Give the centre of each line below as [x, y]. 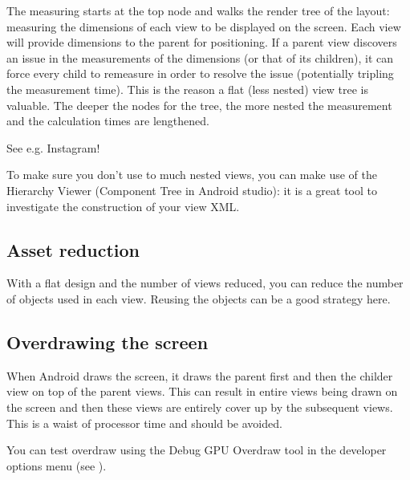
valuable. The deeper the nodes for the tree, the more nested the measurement [199, 105]
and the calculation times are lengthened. [108, 121]
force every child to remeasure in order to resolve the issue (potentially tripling [200, 73]
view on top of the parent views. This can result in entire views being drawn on [202, 391]
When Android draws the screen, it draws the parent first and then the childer [200, 375]
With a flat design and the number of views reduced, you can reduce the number [205, 283]
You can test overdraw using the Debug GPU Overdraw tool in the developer [197, 450]
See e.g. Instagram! [53, 147]
